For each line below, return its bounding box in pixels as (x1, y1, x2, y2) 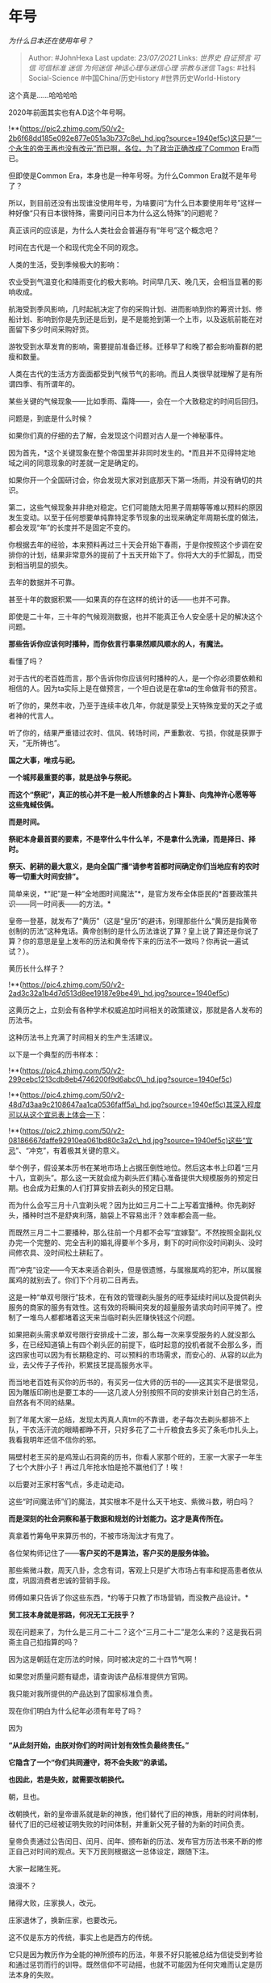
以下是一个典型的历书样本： (8, 1049, 101, 1059)
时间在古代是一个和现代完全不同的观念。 (8, 242, 143, 252)
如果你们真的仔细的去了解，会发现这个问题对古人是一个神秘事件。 (8, 430, 227, 440)
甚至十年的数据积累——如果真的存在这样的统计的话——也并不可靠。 (8, 594, 235, 604)
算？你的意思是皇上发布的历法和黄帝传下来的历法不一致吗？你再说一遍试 (8, 936, 248, 946)
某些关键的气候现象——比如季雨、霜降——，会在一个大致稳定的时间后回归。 (8, 396, 263, 405)
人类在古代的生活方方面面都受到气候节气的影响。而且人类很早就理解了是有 (8, 369, 256, 379)
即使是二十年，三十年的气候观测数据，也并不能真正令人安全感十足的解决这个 (8, 612, 263, 621)
